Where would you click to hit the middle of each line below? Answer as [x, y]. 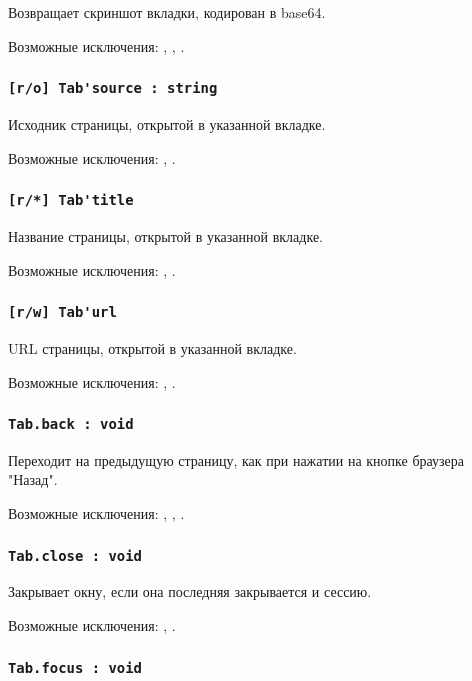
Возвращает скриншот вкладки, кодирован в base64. [167, 12]
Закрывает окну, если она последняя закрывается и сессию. [190, 591]
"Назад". [33, 479]
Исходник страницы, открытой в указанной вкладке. [167, 123]
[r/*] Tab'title [71, 200]
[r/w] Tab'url [62, 312]
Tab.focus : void [75, 667]
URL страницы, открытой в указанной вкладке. [152, 347]
